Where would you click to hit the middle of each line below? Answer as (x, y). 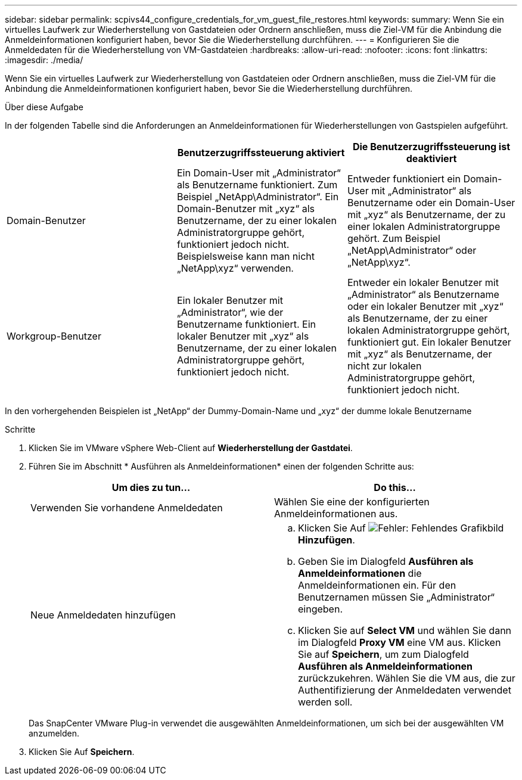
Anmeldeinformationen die (360, 573)
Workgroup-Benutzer (54, 336)
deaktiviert (431, 159)
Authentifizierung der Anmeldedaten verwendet (405, 690)
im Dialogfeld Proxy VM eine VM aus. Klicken (400, 642)
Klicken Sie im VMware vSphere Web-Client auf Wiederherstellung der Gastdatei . (191, 448)
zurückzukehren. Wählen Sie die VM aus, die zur (407, 678)
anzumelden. (54, 733)
